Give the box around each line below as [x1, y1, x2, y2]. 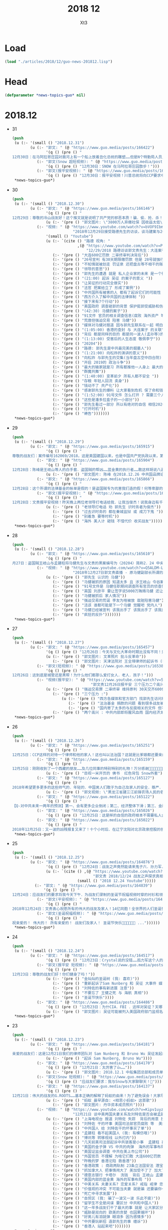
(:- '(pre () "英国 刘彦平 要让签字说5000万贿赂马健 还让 [52, 589, 163, 594]
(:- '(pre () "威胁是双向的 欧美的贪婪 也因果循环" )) [52, 1210, 155, 1215]
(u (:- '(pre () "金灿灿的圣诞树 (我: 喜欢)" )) [46, 977, 140, 982]
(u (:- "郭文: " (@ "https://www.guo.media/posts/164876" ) [30, 860, 155, 865]
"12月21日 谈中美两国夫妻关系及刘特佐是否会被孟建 [73, 1112, 165, 1117]
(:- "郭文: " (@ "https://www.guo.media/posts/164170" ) [37, 1060, 155, 1065]
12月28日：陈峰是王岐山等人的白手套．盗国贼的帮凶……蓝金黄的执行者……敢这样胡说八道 [12, 467, 165, 472]
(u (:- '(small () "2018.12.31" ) [14, 141, 84, 146]
